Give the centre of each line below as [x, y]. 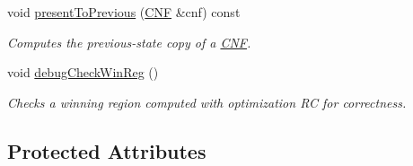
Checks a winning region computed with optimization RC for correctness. [207, 102]
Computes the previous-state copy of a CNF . [129, 42]
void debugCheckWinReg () [83, 72]
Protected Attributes [107, 150]
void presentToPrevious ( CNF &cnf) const [124, 12]
